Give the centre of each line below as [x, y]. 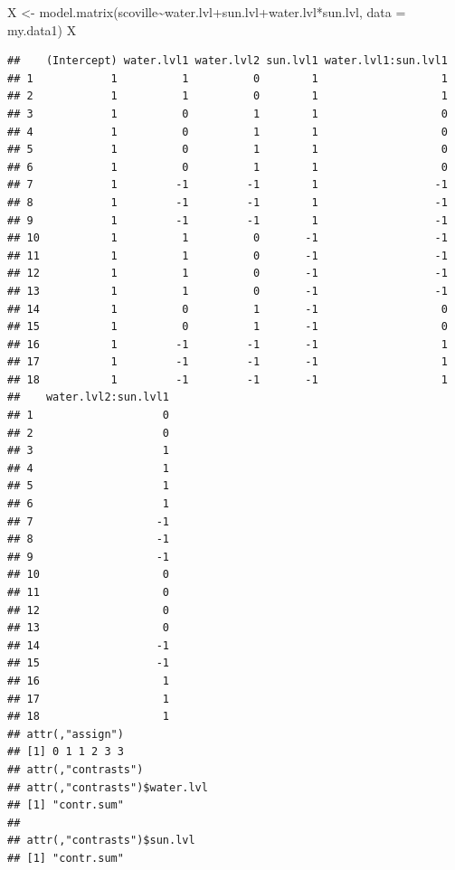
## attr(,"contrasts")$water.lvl [108, 787]
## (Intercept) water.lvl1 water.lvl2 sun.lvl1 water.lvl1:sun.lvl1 [227, 61]
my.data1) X [42, 29]
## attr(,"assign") [66, 734]
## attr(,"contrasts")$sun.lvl [101, 841]
